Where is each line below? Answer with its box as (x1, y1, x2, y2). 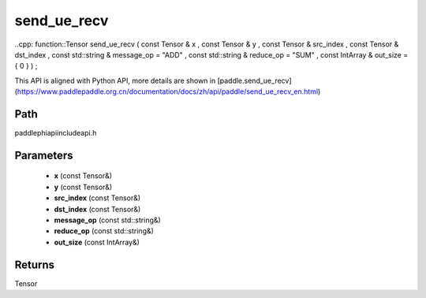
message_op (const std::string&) (54, 215, 161, 225)
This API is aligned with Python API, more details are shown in (14, 76, 216, 85)
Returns (14, 258, 55, 271)
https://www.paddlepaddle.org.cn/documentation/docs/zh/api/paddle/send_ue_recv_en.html (17, 87, 319, 96)
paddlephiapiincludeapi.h (14, 129, 97, 138)
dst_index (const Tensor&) (54, 204, 141, 214)
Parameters (14, 148, 73, 162)
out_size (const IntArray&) (54, 237, 140, 247)
